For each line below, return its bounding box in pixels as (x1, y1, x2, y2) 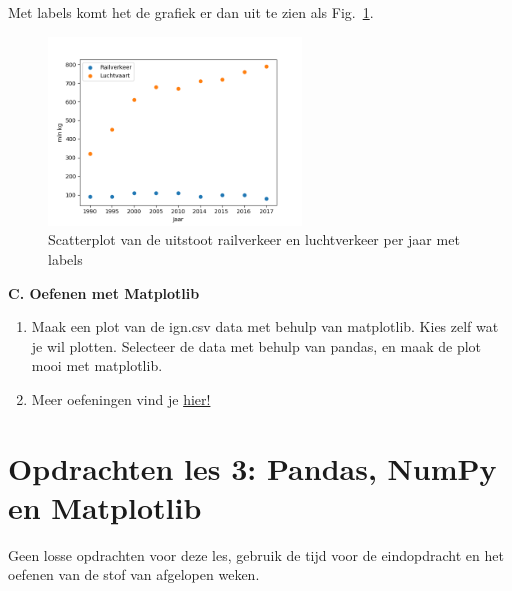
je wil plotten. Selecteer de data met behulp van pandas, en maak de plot (31, 335, 482, 356)
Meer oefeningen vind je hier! (31, 388, 211, 409)
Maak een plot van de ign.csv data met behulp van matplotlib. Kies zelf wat (31, 316, 499, 337)
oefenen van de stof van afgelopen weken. (8, 564, 260, 585)
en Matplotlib (8, 486, 202, 527)
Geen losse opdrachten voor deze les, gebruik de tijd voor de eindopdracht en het (8, 544, 504, 565)
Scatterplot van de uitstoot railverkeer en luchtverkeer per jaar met (48, 229, 460, 250)
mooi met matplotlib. (31, 355, 163, 376)
